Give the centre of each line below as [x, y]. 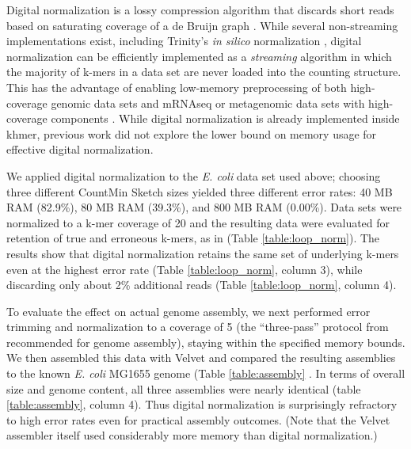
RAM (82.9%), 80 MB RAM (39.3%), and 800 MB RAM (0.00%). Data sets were [204, 207]
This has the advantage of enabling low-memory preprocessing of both [177, 87]
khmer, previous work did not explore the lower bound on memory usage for [192, 133]
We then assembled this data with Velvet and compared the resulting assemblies [201, 358]
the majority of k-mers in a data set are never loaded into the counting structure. [204, 72]
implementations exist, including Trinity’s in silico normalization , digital [184, 41]
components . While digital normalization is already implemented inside [225, 118]
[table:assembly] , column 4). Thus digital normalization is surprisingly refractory [202, 404]
